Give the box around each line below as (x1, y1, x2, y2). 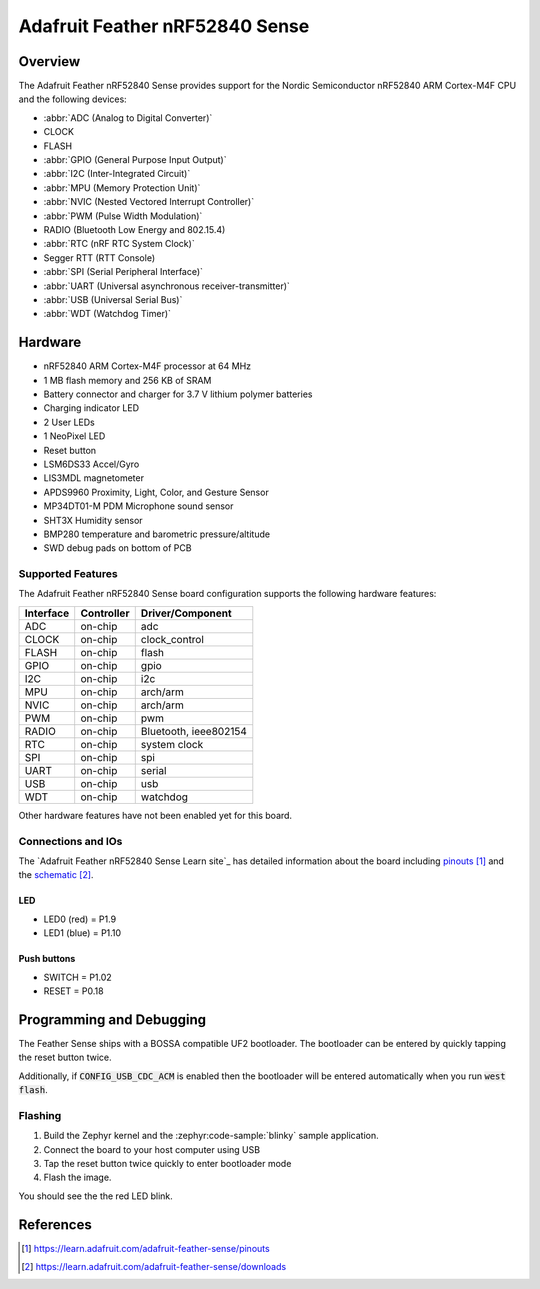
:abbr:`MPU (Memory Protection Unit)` (43, 181, 201, 194)
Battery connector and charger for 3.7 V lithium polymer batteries (43, 388, 313, 400)
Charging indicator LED (43, 402, 140, 414)
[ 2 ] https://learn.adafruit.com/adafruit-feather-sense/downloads (21, 1261, 287, 1272)
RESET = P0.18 (43, 985, 104, 997)
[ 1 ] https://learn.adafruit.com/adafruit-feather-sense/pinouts (21, 1242, 270, 1254)
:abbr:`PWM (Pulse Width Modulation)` (43, 210, 203, 222)
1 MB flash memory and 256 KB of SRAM (43, 374, 212, 386)
